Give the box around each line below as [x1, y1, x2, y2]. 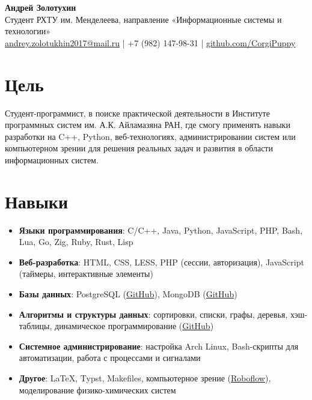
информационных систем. [5, 153, 99, 166]
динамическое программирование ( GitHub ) [55, 320, 214, 332]
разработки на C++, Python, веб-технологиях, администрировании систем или [5, 130, 296, 142]
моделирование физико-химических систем [19, 383, 176, 396]
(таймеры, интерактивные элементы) [19, 267, 153, 280]
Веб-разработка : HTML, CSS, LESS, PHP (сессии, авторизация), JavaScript [19, 255, 304, 268]
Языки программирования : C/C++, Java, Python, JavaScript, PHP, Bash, [19, 223, 303, 236]
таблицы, [19, 320, 52, 332]
